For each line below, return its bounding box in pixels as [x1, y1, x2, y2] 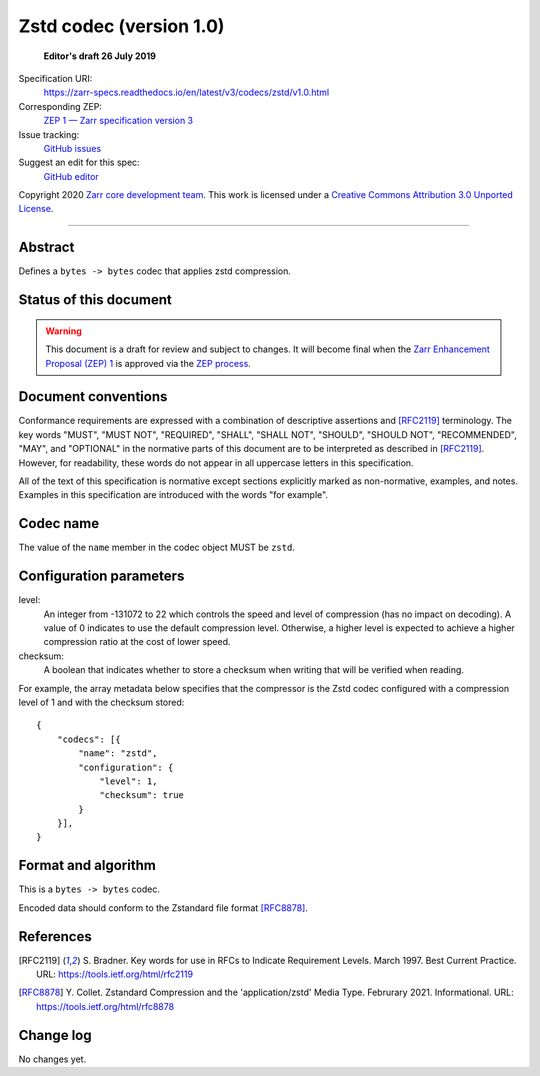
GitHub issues [43, 142, 102, 154]
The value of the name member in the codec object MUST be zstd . [18, 541, 295, 554]
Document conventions [18, 388, 168, 405]
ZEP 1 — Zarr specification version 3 [43, 115, 194, 127]
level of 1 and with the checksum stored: [18, 696, 185, 708]
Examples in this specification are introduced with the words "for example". [18, 489, 329, 501]
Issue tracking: [18, 128, 80, 140]
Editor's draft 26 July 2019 [43, 50, 157, 62]
